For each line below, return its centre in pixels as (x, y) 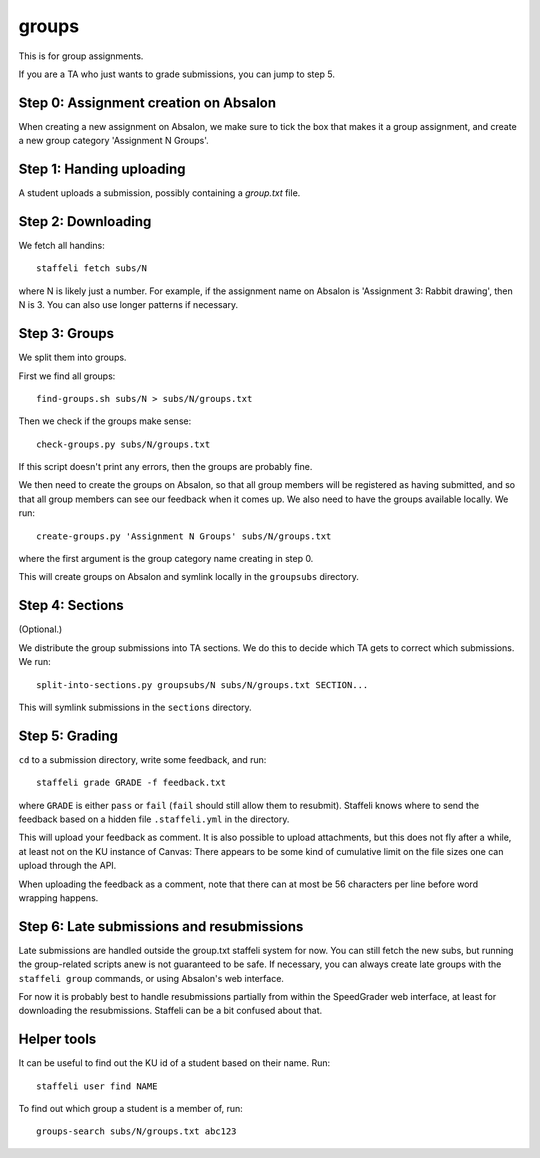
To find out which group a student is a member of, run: (131, 1109)
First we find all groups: (67, 376)
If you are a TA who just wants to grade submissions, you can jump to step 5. (176, 74)
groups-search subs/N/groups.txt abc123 (136, 1131)
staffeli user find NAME (97, 1086)
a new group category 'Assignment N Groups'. (113, 141)
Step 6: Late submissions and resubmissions (161, 926)
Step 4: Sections (71, 605)
